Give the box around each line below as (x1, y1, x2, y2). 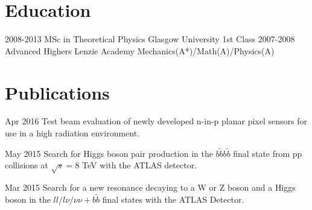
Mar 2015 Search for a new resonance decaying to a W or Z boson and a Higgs (5, 181, 296, 194)
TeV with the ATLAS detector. (82, 159, 197, 171)
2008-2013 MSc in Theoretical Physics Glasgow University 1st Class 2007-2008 (5, 33, 295, 45)
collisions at (5, 159, 48, 171)
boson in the (5, 193, 51, 206)
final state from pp (233, 147, 302, 159)
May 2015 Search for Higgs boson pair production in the (5, 147, 213, 159)
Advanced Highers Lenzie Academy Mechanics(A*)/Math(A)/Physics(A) (5, 44, 275, 57)
